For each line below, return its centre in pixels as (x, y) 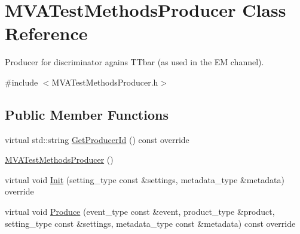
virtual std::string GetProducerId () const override (97, 139)
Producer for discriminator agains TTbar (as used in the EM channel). (134, 62)
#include (22, 82)
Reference (46, 33)
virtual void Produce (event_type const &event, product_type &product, (140, 212)
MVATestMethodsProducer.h (105, 82)
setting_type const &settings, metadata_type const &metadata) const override (150, 223)
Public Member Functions (87, 114)
